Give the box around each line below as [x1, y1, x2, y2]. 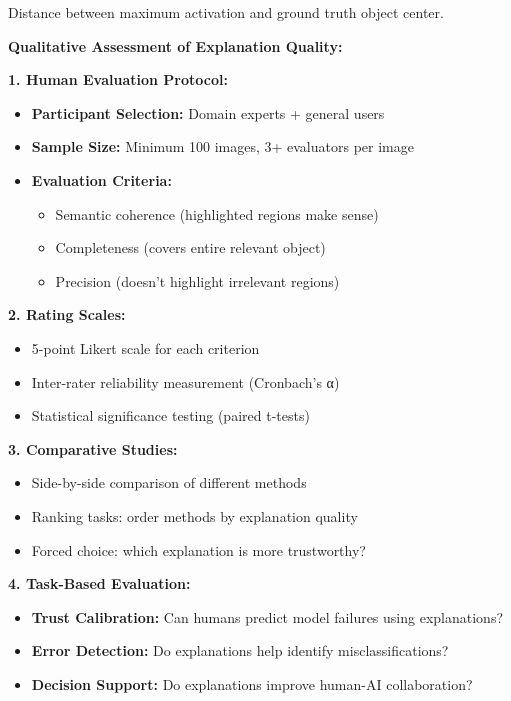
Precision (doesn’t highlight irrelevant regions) [55, 270, 340, 291]
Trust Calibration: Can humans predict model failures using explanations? [31, 606, 503, 627]
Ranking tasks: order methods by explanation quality [31, 505, 358, 526]
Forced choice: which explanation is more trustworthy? [31, 539, 366, 560]
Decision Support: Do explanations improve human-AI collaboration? [31, 673, 473, 694]
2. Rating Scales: [8, 304, 126, 325]
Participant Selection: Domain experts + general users [31, 102, 385, 123]
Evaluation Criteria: [31, 169, 172, 190]
